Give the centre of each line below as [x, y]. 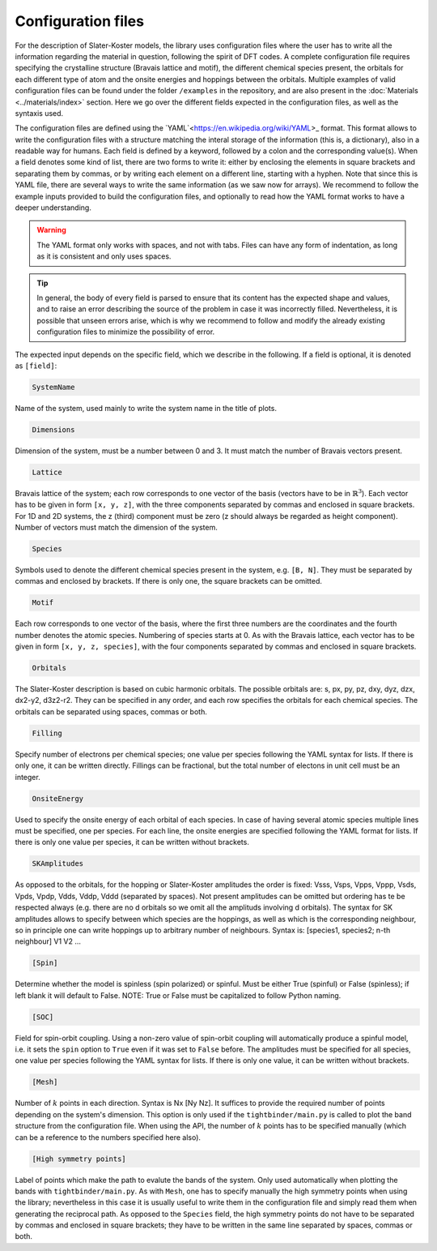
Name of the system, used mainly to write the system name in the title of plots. [146, 408]
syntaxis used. [39, 113]
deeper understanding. [53, 208]
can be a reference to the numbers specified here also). [108, 1137]
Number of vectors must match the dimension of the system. [116, 527]
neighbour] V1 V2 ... [48, 941]
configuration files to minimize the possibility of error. [126, 332]
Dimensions [53, 429]
